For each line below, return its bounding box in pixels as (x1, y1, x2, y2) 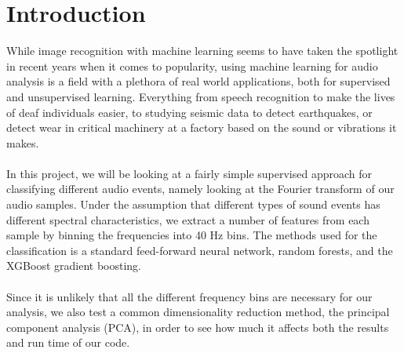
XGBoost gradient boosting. (6, 257, 142, 274)
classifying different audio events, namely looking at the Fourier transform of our (6, 180, 395, 197)
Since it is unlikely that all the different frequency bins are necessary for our (6, 288, 373, 304)
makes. (6, 134, 39, 151)
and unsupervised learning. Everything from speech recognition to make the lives (6, 88, 395, 104)
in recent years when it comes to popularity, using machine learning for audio (6, 57, 378, 74)
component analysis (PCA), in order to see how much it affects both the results (6, 318, 389, 335)
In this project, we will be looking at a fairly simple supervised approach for (6, 165, 373, 181)
